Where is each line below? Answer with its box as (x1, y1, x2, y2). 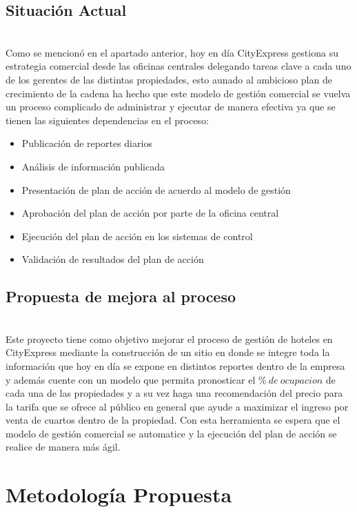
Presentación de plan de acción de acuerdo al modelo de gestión (21, 182, 291, 197)
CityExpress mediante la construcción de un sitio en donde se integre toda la (6, 345, 330, 360)
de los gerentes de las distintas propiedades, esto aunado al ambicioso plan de (6, 72, 332, 86)
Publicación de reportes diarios (21, 136, 152, 150)
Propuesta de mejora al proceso (6, 286, 236, 307)
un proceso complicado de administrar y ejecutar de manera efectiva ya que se (6, 99, 336, 114)
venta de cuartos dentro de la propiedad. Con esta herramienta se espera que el (6, 413, 340, 427)
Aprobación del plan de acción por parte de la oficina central (21, 206, 279, 220)
